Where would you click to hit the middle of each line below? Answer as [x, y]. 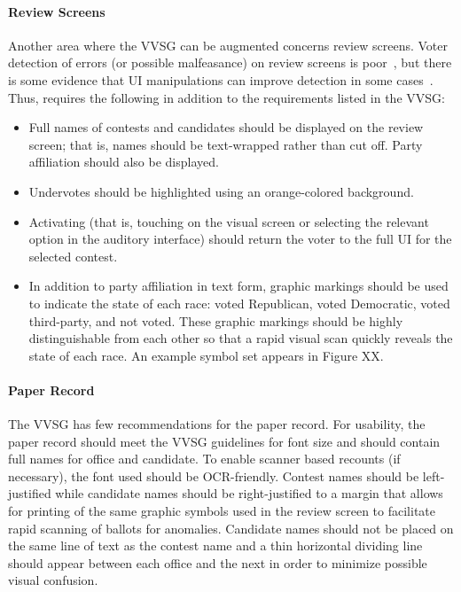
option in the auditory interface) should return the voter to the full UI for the [240, 239]
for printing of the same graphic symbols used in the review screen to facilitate [222, 511]
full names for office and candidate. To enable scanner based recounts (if [204, 459]
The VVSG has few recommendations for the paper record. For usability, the [217, 424]
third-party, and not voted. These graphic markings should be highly [216, 320]
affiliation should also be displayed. [124, 162]
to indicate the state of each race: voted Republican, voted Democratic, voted [239, 303]
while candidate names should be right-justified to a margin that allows [249, 493]
